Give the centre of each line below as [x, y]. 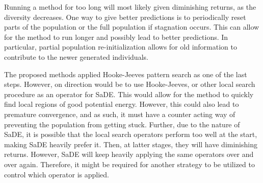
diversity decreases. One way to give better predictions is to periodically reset [125, 17]
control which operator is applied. [57, 174]
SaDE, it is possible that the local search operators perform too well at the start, [131, 134]
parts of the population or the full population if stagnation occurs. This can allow [132, 27]
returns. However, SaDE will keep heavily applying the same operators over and [129, 154]
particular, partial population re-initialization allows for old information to [121, 47]
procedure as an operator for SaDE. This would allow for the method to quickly [129, 94]
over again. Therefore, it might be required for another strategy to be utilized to [129, 164]
